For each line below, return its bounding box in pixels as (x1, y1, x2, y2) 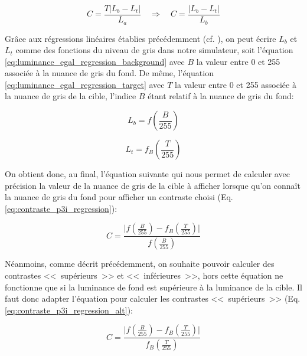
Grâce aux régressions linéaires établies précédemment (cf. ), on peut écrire (5, 32, 276, 44)
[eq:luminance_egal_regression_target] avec (5, 78, 165, 90)
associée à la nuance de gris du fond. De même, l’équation (5, 67, 214, 79)
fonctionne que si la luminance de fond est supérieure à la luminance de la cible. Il (5, 280, 302, 293)
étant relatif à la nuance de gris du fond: (148, 90, 294, 102)
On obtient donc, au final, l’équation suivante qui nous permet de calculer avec (5, 168, 290, 180)
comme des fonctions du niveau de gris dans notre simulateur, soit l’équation (15, 44, 293, 56)
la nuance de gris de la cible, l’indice (5, 90, 136, 102)
